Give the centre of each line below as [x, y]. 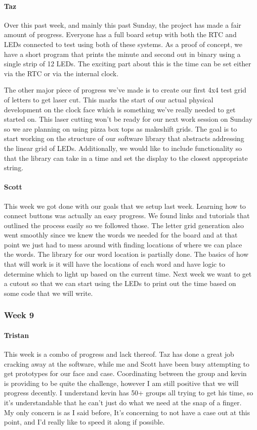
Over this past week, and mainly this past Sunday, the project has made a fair [123, 24]
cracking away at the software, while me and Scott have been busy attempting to [127, 363]
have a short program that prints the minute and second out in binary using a [122, 54]
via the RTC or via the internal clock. [61, 73]
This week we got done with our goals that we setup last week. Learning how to [125, 206]
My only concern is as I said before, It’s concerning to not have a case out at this [127, 412]
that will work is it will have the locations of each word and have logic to [115, 264]
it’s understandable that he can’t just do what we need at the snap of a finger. [123, 403]
